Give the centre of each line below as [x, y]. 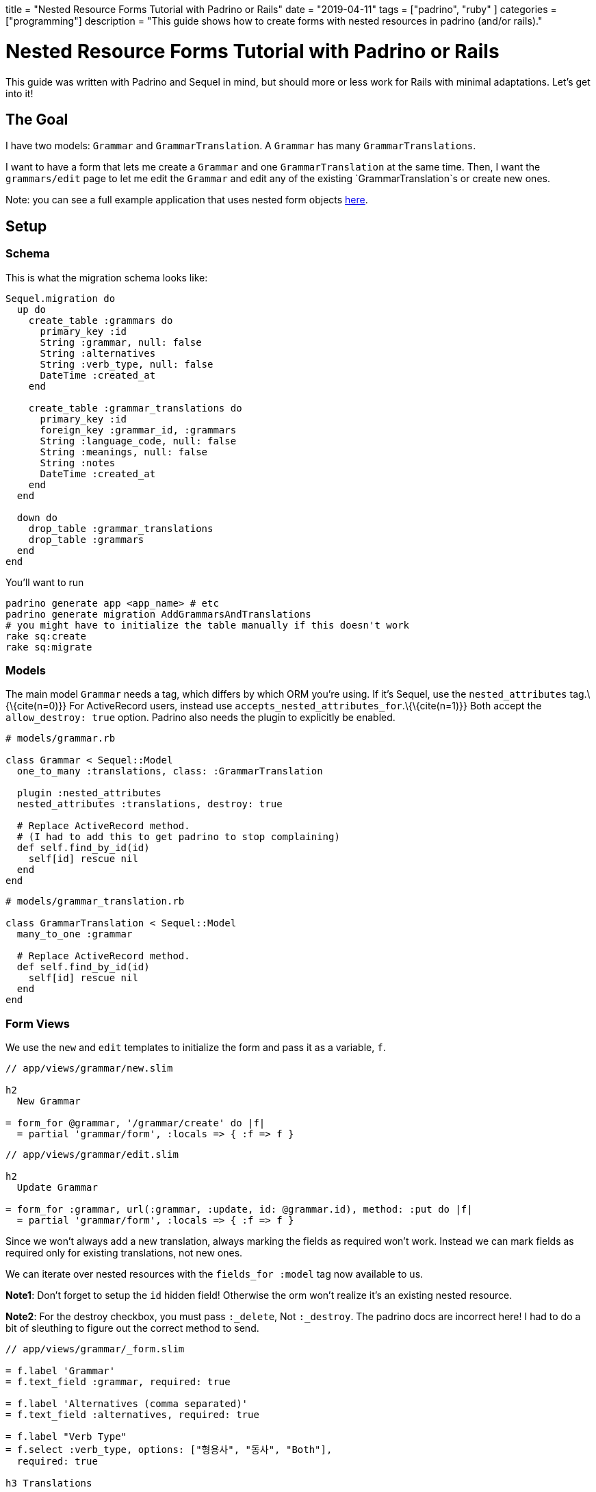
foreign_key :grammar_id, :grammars [138, 430]
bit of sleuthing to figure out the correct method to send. [132, 1328]
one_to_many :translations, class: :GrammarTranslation [170, 771]
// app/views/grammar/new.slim [89, 1069]
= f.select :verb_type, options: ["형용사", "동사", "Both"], [169, 1450]
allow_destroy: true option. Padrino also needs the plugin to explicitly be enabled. [200, 718]
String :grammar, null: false [121, 342]
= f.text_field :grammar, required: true [118, 1382]
